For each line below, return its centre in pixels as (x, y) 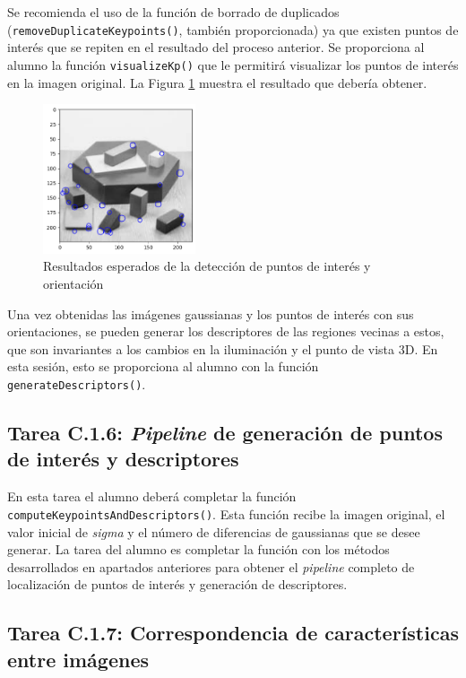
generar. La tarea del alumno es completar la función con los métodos (198, 549)
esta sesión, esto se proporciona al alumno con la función (163, 366)
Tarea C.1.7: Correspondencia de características (233, 633)
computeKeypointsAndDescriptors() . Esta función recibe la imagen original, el (226, 513)
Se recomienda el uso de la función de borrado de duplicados (173, 12)
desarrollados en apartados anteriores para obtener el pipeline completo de (211, 566)
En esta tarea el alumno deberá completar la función (152, 496)
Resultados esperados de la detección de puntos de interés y (207, 266)
